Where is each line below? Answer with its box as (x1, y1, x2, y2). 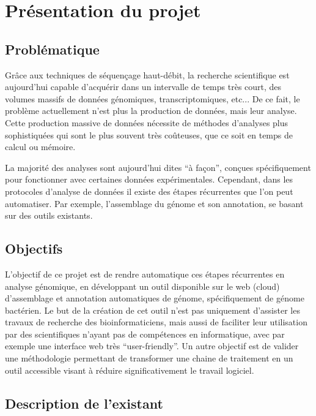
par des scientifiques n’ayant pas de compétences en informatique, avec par (5, 327, 285, 340)
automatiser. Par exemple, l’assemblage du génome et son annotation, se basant (5, 197, 304, 210)
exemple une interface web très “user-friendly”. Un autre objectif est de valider (5, 339, 299, 352)
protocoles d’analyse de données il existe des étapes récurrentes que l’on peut (5, 184, 293, 197)
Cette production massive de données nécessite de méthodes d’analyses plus (5, 116, 288, 129)
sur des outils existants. (5, 209, 93, 222)
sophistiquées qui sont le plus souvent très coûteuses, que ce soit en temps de (5, 128, 293, 141)
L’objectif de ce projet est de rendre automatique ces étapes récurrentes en (5, 267, 285, 280)
